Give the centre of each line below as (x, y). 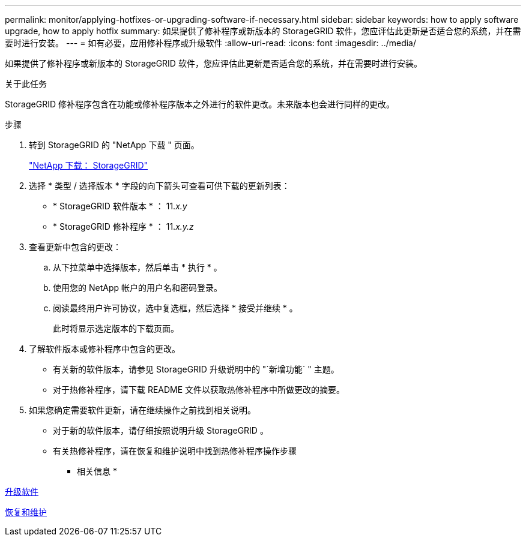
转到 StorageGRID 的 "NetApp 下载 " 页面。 (114, 145)
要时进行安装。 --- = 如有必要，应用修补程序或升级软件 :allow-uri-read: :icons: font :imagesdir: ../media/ (211, 43)
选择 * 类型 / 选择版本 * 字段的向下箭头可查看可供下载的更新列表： (159, 186)
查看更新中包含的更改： (75, 247)
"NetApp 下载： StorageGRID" (89, 165)
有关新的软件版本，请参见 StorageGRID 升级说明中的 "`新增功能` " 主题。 (196, 369)
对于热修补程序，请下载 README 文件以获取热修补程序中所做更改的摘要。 (199, 390)
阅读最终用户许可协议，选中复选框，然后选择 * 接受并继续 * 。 (175, 308)
